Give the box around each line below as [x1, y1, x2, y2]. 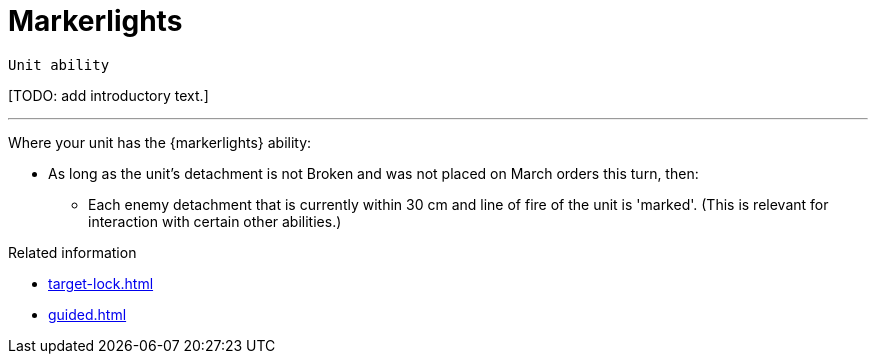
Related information [8, 243, 137, 261]
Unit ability [8, 56, 110, 73]
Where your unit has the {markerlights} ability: [8, 133, 312, 151]
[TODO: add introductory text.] [8, 86, 209, 104]
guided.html [48, 305, 127, 323]
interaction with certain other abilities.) [88, 212, 342, 230]
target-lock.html [48, 274, 154, 292]
